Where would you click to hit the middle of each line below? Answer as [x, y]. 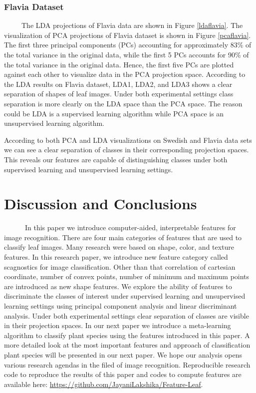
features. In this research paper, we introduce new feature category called [116, 257]
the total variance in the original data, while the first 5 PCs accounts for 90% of [127, 54]
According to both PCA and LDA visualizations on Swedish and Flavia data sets [128, 140]
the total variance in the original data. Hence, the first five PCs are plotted [119, 64]
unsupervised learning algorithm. [54, 123]
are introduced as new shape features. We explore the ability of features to [118, 286]
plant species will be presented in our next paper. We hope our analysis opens [123, 354]
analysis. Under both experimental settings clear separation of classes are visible [127, 315]
